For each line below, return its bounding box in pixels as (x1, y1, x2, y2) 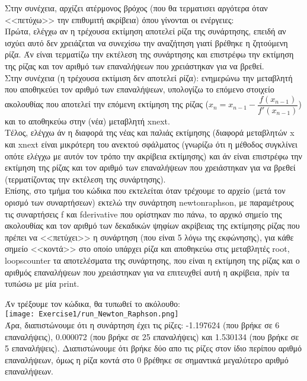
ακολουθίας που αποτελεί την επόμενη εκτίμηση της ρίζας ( (5, 98, 209, 110)
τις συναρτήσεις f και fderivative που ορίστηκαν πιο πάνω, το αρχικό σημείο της (5, 207, 282, 220)
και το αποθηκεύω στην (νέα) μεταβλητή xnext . (5, 114, 170, 127)
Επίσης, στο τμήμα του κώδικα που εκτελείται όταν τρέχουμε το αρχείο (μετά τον (5, 184, 286, 197)
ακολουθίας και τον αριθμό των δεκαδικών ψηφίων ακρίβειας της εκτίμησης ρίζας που (5, 219, 300, 232)
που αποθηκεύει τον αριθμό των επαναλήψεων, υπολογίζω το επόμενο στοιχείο (5, 83, 274, 95)
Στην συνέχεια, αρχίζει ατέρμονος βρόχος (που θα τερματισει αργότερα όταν (5, 2, 268, 14)
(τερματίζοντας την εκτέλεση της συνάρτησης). (5, 172, 166, 185)
